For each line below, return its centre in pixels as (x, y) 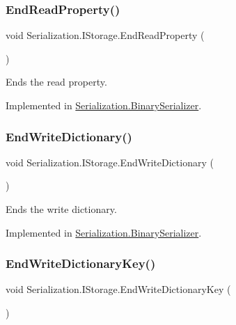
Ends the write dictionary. (61, 209)
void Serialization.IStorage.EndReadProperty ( (105, 35)
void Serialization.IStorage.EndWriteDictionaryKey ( (118, 289)
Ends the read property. (56, 82)
